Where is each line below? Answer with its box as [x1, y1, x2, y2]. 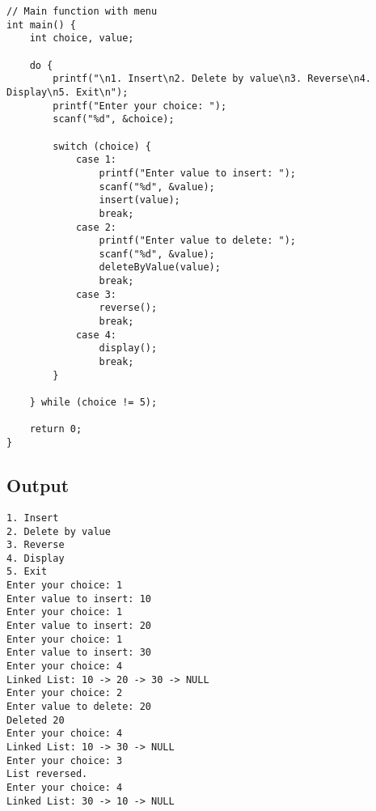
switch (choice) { [53, 140, 151, 152]
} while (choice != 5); [29, 397, 158, 409]
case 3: [75, 288, 117, 300]
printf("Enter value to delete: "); [99, 235, 296, 247]
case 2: [75, 221, 117, 233]
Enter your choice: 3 [6, 754, 123, 766]
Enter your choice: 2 [6, 687, 123, 699]
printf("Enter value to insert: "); [99, 167, 296, 179]
